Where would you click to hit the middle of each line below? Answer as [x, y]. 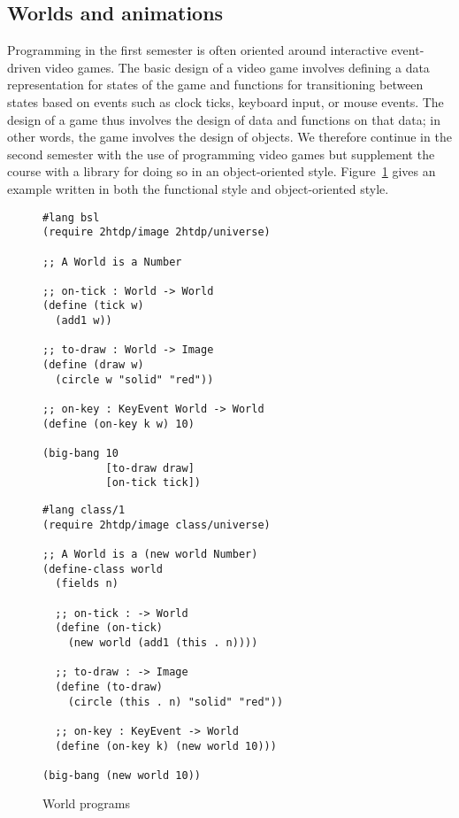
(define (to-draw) [109, 687]
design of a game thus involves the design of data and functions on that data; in [224, 119]
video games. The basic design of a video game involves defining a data [237, 67]
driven [24, 67]
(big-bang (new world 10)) [122, 775]
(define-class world [103, 569]
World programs [86, 803]
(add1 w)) [84, 321]
